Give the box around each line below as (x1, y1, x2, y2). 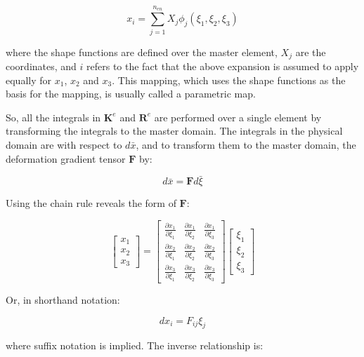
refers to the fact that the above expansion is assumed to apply (86, 58, 359, 73)
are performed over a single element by (154, 109, 322, 124)
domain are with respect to (6, 137, 122, 151)
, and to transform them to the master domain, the (136, 137, 356, 151)
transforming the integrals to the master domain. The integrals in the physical (6, 123, 343, 138)
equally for (6, 72, 52, 87)
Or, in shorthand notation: (6, 292, 120, 307)
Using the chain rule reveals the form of (6, 196, 176, 210)
